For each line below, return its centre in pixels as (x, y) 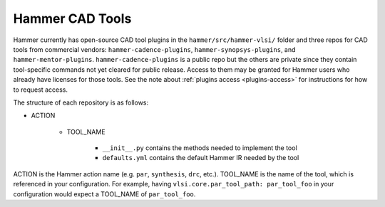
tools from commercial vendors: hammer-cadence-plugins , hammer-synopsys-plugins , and (154, 49)
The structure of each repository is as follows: (81, 102)
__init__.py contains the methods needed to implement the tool (200, 148)
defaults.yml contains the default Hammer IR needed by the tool (201, 158)
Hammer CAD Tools (72, 18)
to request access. (40, 90)
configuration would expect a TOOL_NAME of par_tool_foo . (104, 194)
